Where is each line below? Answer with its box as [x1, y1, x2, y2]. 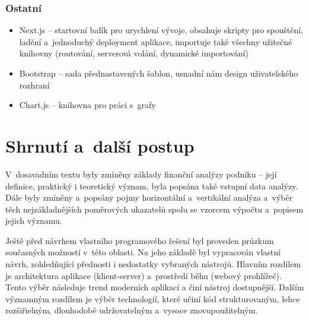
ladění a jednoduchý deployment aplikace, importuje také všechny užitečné [19, 35, 292, 47]
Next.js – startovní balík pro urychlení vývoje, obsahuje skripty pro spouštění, [19, 24, 304, 36]
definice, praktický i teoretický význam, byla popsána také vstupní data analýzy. [5, 179, 298, 192]
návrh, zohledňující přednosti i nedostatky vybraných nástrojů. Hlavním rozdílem [5, 258, 301, 270]
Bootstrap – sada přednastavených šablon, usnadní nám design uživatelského [19, 67, 298, 79]
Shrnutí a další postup [5, 133, 195, 157]
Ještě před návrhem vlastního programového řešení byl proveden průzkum [5, 234, 274, 246]
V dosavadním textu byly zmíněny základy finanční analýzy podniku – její [5, 167, 277, 180]
